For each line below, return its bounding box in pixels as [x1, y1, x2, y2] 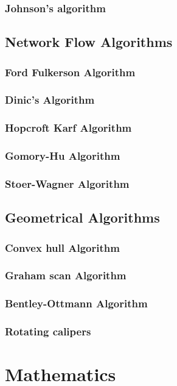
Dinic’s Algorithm [5, 92, 95, 107]
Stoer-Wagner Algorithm [5, 176, 130, 191]
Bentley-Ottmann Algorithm [5, 296, 148, 311]
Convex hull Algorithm [5, 240, 120, 255]
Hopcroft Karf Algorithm [5, 120, 132, 135]
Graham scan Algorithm [5, 268, 127, 283]
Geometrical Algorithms [5, 208, 160, 227]
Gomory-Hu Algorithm [5, 148, 120, 163]
